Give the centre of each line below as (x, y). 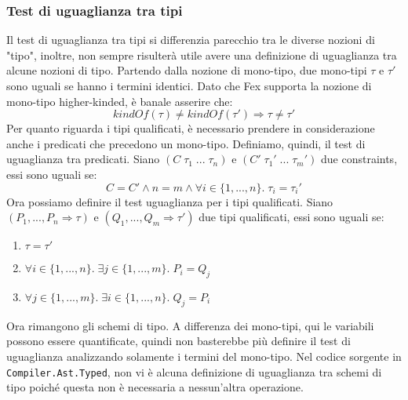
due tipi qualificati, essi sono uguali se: (291, 217)
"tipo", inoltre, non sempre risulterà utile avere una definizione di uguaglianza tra (202, 55)
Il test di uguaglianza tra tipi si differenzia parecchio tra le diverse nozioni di (191, 40)
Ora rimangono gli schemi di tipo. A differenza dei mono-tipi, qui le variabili (190, 325)
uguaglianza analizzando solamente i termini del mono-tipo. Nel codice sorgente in (204, 356)
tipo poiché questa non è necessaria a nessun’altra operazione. (155, 387)
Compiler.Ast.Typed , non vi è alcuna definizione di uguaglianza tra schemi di (194, 371)
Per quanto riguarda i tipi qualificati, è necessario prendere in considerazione (191, 128)
